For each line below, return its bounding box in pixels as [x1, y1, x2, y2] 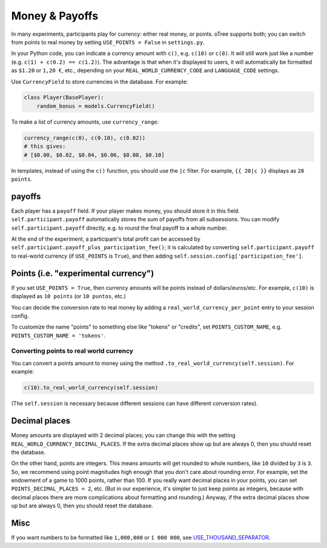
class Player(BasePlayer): [24, 94, 104, 101]
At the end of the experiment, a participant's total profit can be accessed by [11, 235, 200, 242]
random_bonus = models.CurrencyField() [36, 102, 156, 109]
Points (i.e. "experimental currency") [11, 268, 154, 278]
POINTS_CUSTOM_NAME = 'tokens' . [11, 332, 106, 339]
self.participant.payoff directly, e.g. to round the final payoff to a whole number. [11, 224, 228, 232]
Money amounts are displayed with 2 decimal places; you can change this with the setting [11, 432, 236, 439]
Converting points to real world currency [11, 347, 133, 355]
